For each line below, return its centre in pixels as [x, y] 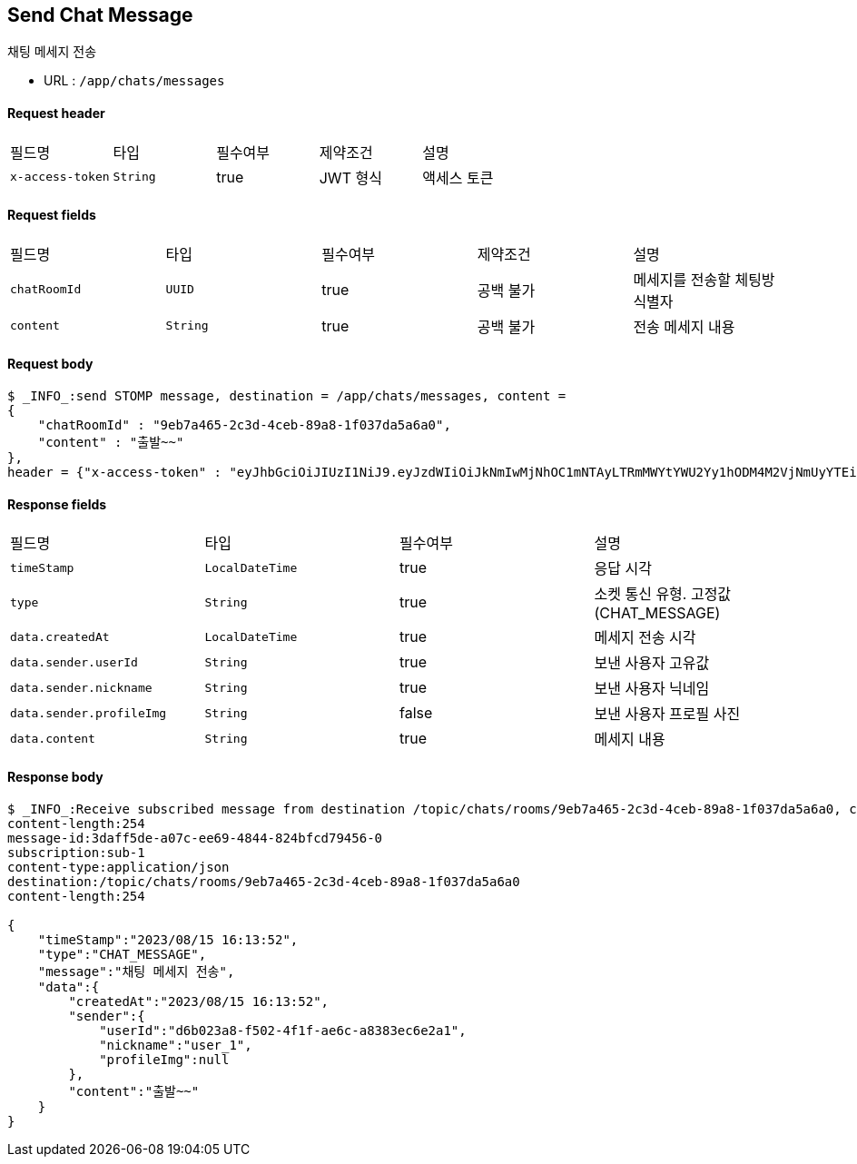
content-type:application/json [118, 867]
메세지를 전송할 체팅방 [704, 279]
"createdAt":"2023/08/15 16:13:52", [199, 1001]
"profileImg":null [164, 1059]
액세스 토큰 [458, 178]
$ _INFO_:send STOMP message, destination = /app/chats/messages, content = [287, 396]
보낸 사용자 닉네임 [652, 689]
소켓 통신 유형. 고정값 [663, 594]
